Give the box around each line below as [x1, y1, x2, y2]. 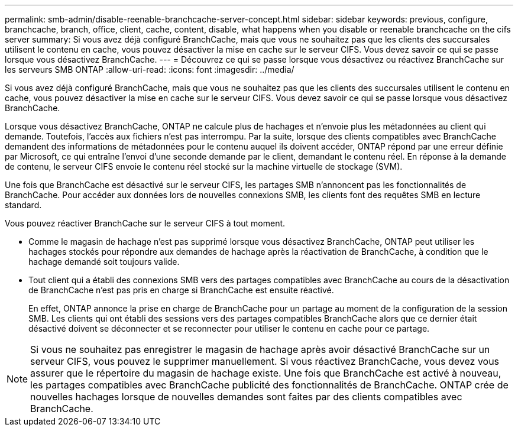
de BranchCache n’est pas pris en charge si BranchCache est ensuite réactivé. [28, 285, 334, 295]
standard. [5, 200, 42, 210]
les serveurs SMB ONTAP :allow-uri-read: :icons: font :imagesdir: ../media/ [5, 64, 294, 74]
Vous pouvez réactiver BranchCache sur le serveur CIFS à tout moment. [5, 218, 286, 228]
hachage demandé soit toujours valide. [28, 257, 180, 267]
